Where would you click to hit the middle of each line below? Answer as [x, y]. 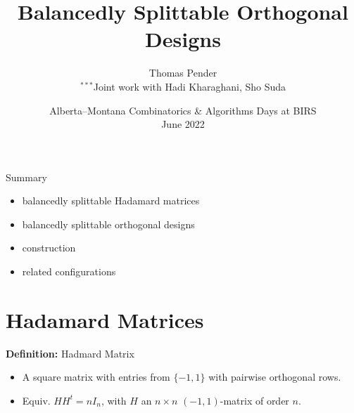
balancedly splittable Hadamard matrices [111, 201]
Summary [26, 177]
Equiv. [36, 400]
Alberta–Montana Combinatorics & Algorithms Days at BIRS [183, 110]
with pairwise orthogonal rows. [275, 377]
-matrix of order [254, 400]
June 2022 [183, 124]
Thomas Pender [183, 73]
